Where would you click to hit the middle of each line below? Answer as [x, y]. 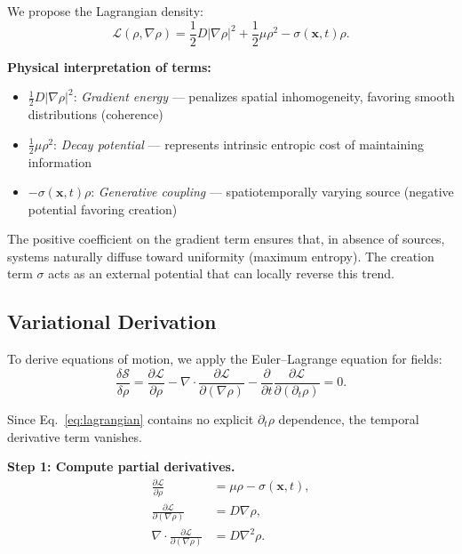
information [60, 161]
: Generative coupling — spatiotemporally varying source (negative [272, 192]
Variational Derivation [112, 321]
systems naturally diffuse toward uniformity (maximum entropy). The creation [221, 256]
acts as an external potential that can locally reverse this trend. [221, 273]
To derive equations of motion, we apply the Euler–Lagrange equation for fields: [225, 359]
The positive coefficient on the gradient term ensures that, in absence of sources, [226, 239]
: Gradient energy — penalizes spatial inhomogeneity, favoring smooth [264, 96]
